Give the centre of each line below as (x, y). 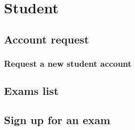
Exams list (31, 91)
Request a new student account (68, 64)
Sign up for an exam (57, 120)
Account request (46, 39)
